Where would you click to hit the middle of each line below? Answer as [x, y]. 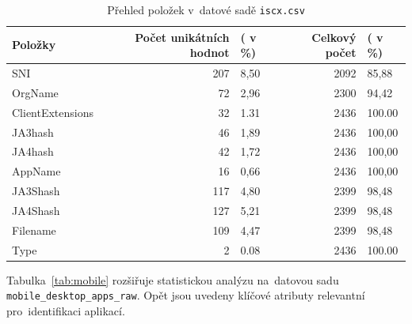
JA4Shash [36, 210]
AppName [36, 171]
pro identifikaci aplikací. [66, 311]
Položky [34, 45]
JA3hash [33, 132]
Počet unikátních [182, 37]
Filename [34, 230]
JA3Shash [36, 191]
